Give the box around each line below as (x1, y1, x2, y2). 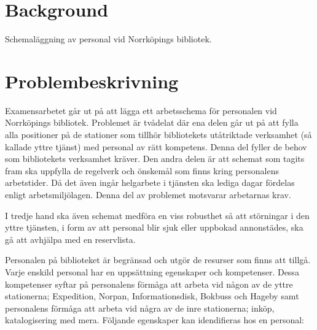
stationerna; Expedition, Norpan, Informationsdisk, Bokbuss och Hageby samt (5, 290, 299, 302)
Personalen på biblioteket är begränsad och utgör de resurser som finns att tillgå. (5, 253, 311, 266)
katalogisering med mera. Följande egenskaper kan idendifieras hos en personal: (5, 313, 305, 326)
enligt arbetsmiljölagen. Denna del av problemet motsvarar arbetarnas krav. (5, 188, 291, 201)
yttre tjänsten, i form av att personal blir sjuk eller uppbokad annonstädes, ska (5, 221, 303, 234)
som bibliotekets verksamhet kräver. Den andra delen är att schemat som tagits (5, 152, 305, 165)
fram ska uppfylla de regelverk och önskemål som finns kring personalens (5, 164, 279, 177)
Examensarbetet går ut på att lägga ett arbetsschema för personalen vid (5, 104, 277, 117)
